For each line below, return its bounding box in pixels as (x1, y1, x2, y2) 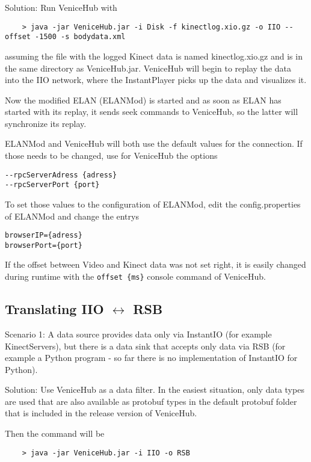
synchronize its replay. (5, 117, 87, 129)
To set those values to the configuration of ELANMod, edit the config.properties (5, 197, 301, 210)
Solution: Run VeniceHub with (5, 1, 117, 13)
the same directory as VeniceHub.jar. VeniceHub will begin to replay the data (5, 61, 291, 74)
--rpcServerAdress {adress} (5, 170, 117, 179)
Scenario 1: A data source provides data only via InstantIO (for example (5, 327, 272, 340)
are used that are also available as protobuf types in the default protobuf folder (5, 395, 297, 407)
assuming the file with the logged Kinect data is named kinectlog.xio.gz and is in (5, 49, 303, 62)
